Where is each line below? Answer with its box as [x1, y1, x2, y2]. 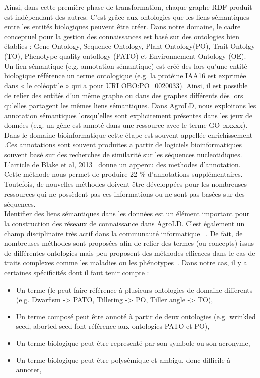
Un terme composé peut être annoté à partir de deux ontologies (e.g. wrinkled [16, 311, 256, 321]
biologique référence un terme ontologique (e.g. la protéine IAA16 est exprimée [4, 70, 246, 81]
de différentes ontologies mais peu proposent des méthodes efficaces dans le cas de [4, 247, 255, 258]
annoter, [16, 364, 42, 375]
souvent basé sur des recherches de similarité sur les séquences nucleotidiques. [4, 149, 242, 159]
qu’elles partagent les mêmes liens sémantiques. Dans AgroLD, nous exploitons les [4, 100, 256, 110]
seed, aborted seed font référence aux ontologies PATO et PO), [16, 321, 210, 331]
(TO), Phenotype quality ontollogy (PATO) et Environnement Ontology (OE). [4, 50, 246, 61]
